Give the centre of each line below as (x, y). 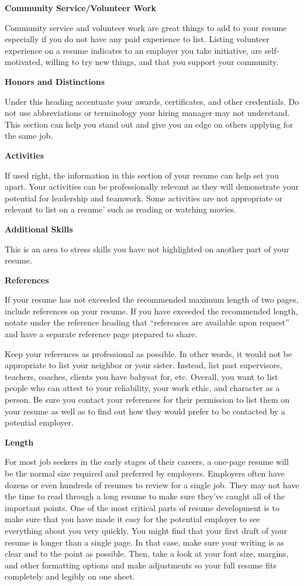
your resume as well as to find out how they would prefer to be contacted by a (145, 411)
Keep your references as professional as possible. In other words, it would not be (148, 353)
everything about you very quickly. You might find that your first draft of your (146, 530)
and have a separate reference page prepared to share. (101, 334)
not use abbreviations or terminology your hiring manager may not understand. (147, 113)
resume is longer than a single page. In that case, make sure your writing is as (144, 542)
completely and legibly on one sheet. (70, 576)
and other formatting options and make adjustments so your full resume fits (141, 565)
